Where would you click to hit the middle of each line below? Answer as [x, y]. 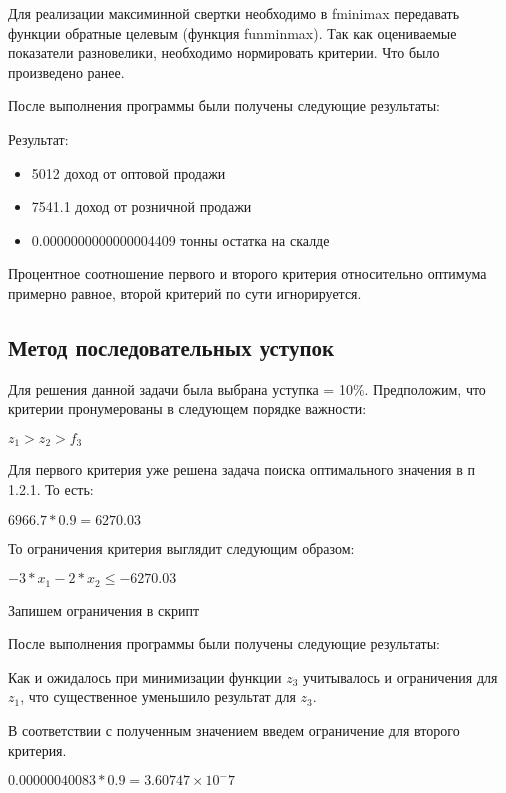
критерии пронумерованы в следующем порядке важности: [187, 408]
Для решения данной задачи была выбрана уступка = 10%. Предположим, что [247, 388]
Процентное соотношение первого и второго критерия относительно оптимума [247, 273]
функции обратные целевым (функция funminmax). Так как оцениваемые [232, 32]
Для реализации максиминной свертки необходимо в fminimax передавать [234, 13]
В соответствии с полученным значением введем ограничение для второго [234, 729]
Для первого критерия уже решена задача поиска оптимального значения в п [241, 469]
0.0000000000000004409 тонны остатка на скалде [180, 239]
